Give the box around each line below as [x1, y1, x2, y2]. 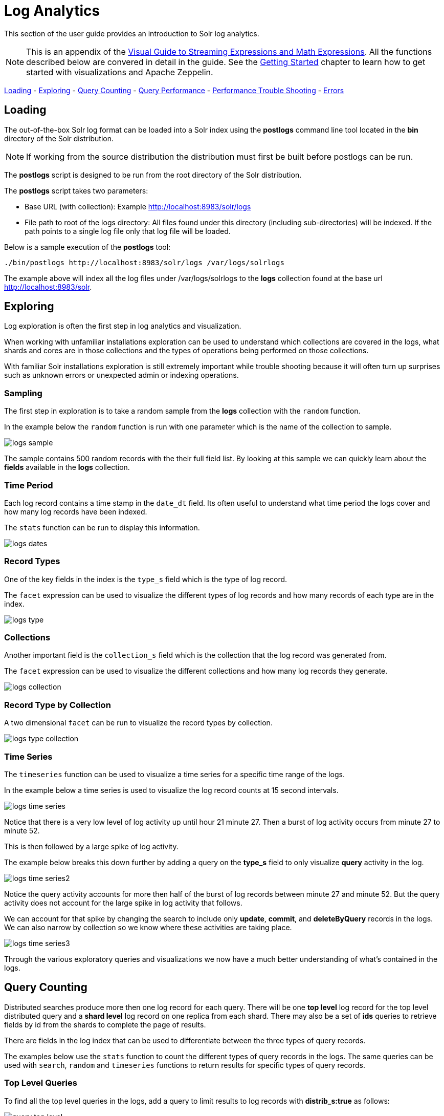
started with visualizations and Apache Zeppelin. [26, 67, 213, 77]
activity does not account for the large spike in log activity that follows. [4, 898, 242, 907]
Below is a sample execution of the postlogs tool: [4, 242, 171, 251]
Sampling [4, 388, 42, 398]
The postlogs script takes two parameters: [4, 186, 148, 195]
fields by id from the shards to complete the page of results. [4, 1020, 206, 1029]
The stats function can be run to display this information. [4, 523, 200, 532]
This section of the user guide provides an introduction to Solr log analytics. [4, 29, 259, 38]
